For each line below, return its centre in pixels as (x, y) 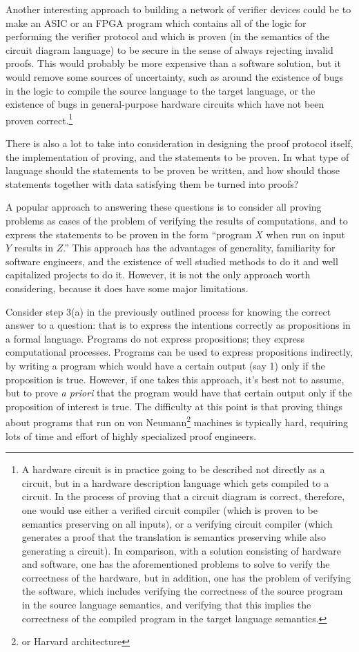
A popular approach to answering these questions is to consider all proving (164, 207)
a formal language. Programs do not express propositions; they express (155, 338)
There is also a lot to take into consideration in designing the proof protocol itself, (179, 143)
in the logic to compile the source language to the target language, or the (161, 90)
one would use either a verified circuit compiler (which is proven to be (169, 509)
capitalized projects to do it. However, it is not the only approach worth (158, 275)
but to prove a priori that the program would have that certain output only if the (179, 393)
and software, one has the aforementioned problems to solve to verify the (176, 564)
